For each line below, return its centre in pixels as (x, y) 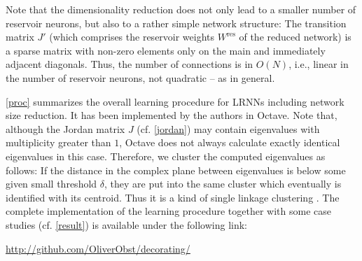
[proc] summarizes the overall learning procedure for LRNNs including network (175, 101)
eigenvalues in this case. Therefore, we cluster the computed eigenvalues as (166, 156)
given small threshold (51, 184)
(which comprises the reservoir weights (132, 37)
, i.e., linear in (319, 64)
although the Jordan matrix (65, 128)
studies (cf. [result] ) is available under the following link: (126, 224)
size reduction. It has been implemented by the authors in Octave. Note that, (172, 115)
